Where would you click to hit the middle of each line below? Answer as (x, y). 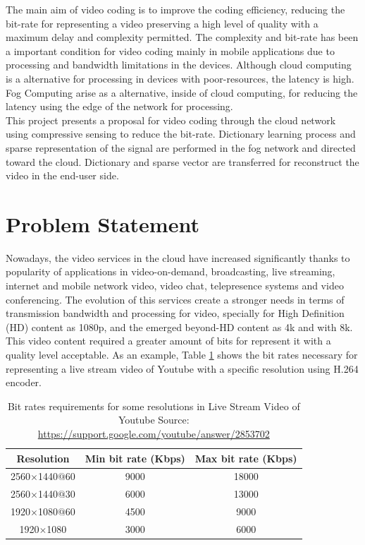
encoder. (24, 382)
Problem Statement (103, 223)
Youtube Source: (154, 420)
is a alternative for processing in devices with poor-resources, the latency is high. (180, 78)
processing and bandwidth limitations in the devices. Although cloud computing (179, 65)
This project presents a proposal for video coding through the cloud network (171, 120)
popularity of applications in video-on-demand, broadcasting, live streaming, (171, 271)
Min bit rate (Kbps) (135, 458)
